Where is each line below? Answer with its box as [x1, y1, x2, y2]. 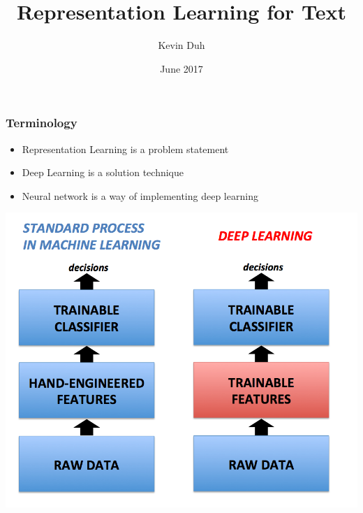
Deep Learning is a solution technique [22, 165, 184, 180]
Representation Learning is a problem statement [22, 141, 229, 156]
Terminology [6, 114, 77, 131]
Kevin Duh [158, 38, 205, 52]
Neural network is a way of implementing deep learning [22, 188, 258, 203]
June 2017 [160, 61, 203, 75]
